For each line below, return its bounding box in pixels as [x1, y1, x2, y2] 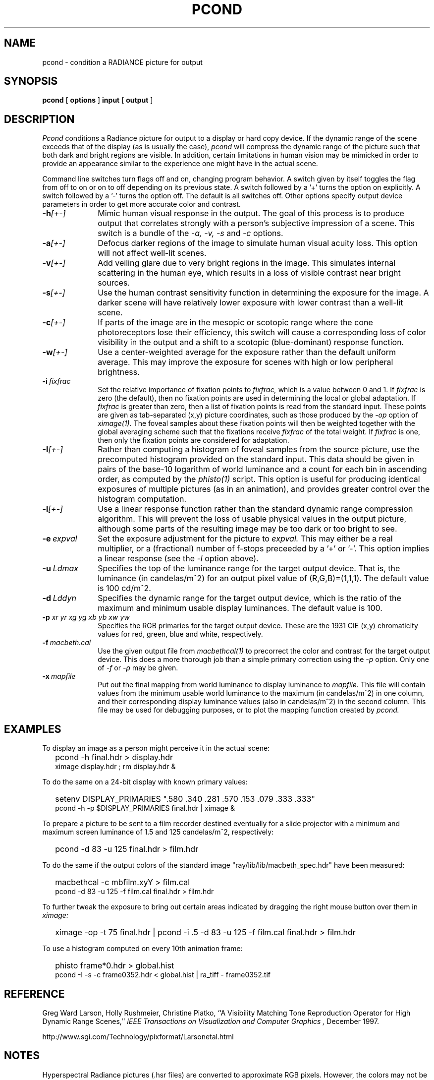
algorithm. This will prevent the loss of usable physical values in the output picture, [98, 514, 407, 524]
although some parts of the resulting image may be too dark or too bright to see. [98, 524, 397, 534]
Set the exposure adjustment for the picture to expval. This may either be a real [98, 534, 393, 544]
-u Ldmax [42, 563, 79, 574]
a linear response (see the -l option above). [98, 553, 259, 564]
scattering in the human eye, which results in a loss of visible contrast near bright [98, 268, 401, 278]
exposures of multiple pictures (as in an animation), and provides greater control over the [98, 484, 430, 494]
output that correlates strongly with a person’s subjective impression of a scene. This [98, 218, 415, 229]
